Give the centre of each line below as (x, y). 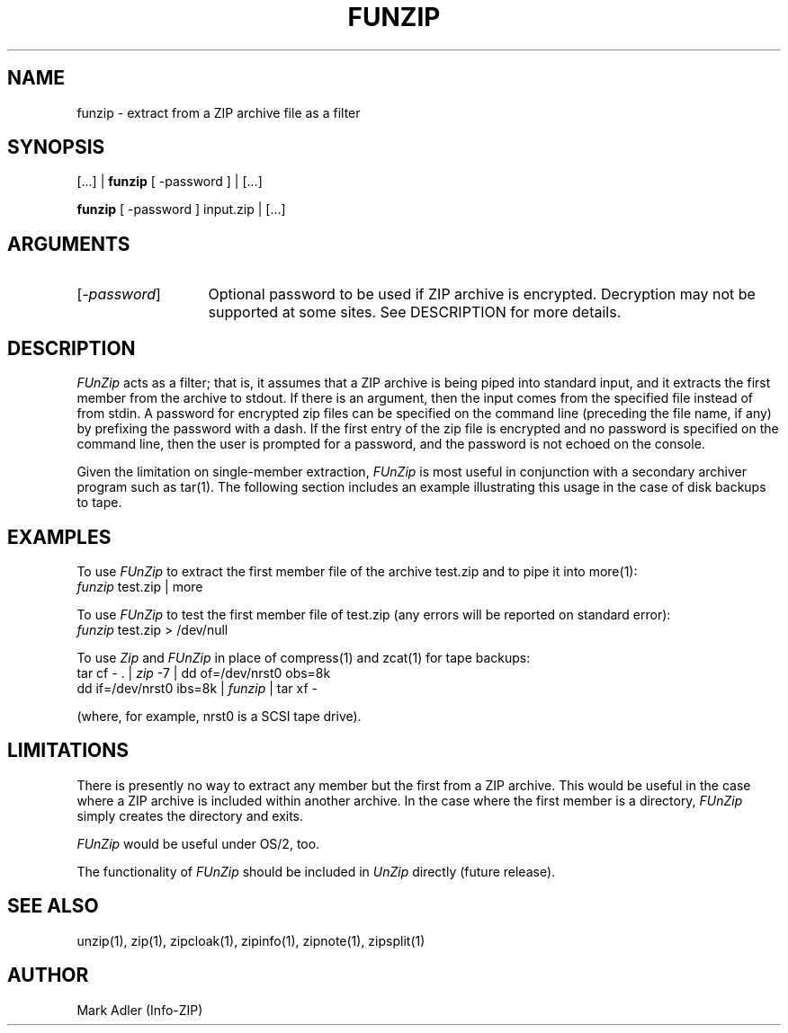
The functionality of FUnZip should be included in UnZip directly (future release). (316, 871)
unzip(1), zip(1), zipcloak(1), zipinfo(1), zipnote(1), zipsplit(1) (251, 940)
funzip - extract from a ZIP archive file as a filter (219, 112)
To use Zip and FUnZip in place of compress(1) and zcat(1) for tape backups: (304, 657)
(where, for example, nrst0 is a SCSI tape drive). (219, 716)
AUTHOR (48, 975)
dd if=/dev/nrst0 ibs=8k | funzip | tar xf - (197, 688)
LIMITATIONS (68, 751)
